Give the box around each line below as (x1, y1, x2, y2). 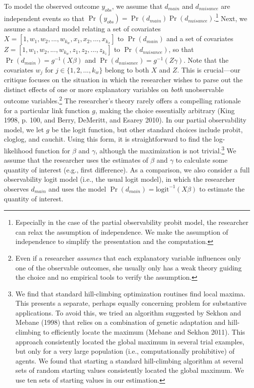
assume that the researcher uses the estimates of (4, 155, 148, 165)
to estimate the (199, 183, 245, 194)
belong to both (105, 64, 149, 74)
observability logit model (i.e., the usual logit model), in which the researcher (4, 174, 235, 184)
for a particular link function (4, 105, 90, 115)
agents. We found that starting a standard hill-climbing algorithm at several (15, 355, 243, 365)
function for (35, 145, 70, 155)
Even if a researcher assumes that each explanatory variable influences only (15, 252, 241, 263)
